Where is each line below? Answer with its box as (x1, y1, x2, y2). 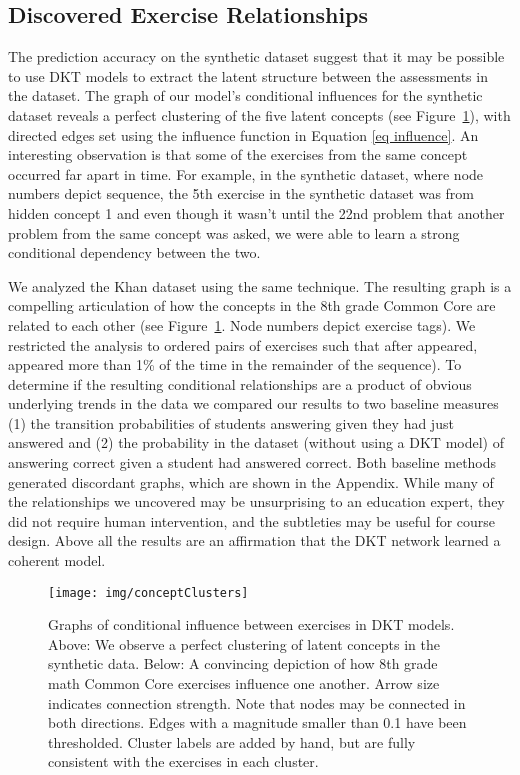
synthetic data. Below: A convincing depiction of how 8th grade (48, 653, 438, 674)
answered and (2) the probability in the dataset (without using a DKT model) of (8, 432, 504, 453)
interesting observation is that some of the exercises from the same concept (8, 144, 468, 165)
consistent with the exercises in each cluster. (48, 751, 319, 772)
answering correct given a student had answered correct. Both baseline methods (8, 452, 497, 473)
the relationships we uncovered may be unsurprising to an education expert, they (8, 491, 505, 512)
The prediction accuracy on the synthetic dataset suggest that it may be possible (8, 46, 505, 67)
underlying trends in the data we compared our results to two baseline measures (8, 393, 499, 414)
